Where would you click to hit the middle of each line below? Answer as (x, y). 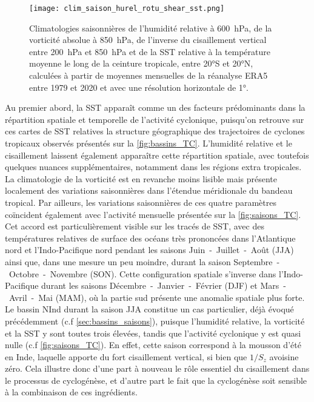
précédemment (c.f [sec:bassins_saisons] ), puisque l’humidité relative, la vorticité (155, 321)
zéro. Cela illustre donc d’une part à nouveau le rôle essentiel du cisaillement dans (157, 368)
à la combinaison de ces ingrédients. (71, 392)
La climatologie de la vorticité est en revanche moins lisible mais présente (141, 178)
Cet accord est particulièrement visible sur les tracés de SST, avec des (135, 226)
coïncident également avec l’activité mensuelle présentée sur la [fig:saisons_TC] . (153, 214)
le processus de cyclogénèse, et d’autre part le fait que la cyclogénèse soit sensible (156, 380)
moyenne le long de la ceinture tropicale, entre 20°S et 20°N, (141, 63)
